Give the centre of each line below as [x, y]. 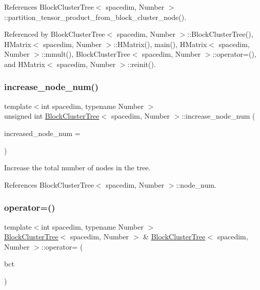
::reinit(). [142, 64]
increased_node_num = [42, 133]
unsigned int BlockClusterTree [52, 116]
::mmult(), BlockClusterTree [86, 54]
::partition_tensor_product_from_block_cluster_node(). [95, 17]
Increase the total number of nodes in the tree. [77, 168]
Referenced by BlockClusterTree [55, 34]
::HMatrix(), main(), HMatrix [160, 44]
